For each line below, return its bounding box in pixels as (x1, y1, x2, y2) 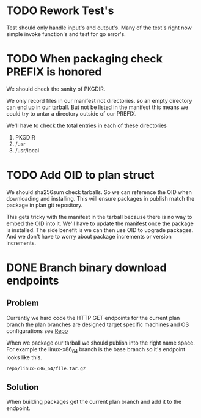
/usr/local (15, 146, 40, 154)
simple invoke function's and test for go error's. (6, 30, 126, 37)
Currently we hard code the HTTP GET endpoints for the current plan (6, 314, 180, 321)
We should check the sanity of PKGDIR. (6, 85, 106, 92)
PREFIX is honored (6, 65, 102, 79)
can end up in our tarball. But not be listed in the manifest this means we (6, 103, 188, 111)
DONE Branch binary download (6, 261, 167, 274)
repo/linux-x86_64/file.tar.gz (6, 365, 86, 371)
